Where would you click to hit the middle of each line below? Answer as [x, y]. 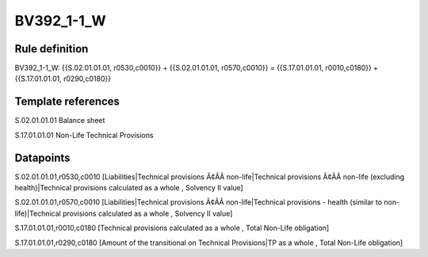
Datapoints [42, 157]
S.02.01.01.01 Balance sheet [60, 121]
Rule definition [52, 49]
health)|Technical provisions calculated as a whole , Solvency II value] [129, 188]
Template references [67, 102]
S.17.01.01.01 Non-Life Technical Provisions [84, 135]
